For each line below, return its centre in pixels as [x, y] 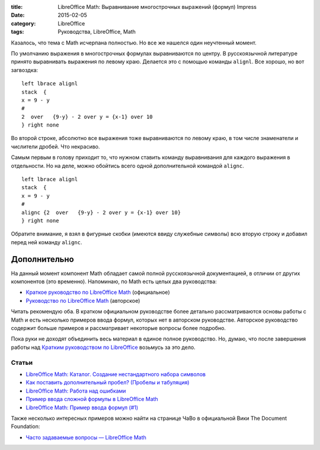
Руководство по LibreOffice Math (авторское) [83, 300]
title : [17, 7]
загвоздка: [25, 70]
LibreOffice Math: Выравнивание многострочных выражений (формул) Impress [157, 7]
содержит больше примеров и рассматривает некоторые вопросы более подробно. [119, 328]
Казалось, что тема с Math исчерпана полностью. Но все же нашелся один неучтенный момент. [134, 43]
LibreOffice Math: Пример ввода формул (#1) [82, 407]
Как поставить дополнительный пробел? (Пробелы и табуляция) [108, 383]
